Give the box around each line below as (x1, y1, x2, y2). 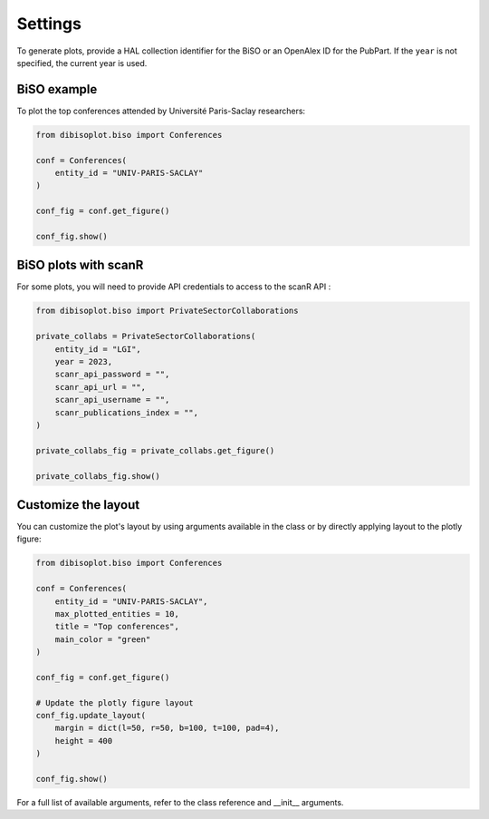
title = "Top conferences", (54, 621, 180, 632)
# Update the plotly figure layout (35, 697, 194, 707)
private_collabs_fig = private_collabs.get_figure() (35, 445, 275, 455)
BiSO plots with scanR (16, 258, 144, 273)
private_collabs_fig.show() (35, 471, 160, 481)
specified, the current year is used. (16, 57, 148, 68)
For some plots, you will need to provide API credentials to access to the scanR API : (16, 281, 331, 292)
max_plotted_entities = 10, (54, 609, 180, 619)
